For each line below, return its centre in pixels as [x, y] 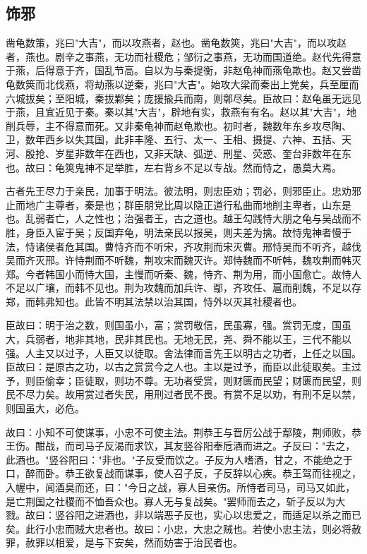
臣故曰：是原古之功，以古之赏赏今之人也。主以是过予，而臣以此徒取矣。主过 [183, 367]
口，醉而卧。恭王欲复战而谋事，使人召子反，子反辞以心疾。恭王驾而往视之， [183, 473]
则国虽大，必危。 [45, 408]
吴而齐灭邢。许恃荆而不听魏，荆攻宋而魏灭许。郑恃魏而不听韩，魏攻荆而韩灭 [183, 260]
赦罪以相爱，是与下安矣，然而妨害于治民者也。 [134, 542]
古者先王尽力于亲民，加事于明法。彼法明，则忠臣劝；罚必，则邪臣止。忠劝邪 [183, 191]
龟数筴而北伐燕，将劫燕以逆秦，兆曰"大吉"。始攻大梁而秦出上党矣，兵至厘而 [182, 84]
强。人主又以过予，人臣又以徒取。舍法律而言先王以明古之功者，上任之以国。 [183, 353]
